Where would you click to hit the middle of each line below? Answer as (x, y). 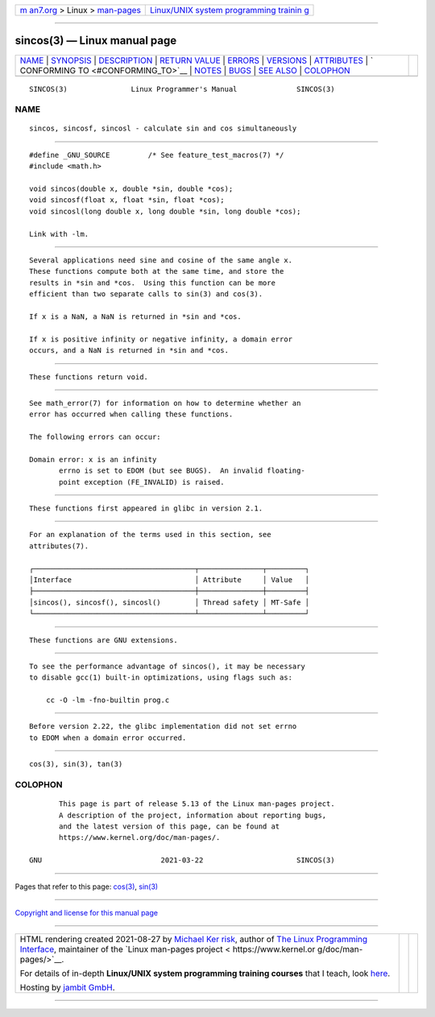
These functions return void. (89, 377)
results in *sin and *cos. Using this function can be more (152, 283)
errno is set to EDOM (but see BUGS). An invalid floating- (182, 471)
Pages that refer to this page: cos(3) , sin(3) (87, 887)
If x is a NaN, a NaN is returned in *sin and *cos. (135, 316)
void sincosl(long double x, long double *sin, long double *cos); (165, 211)
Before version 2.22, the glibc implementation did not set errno (163, 726)
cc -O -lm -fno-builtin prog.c (108, 700)
